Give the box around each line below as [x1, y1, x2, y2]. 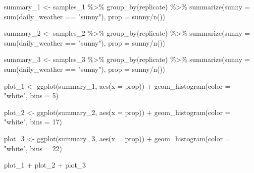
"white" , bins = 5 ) [4, 90, 59, 101]
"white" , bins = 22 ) [4, 143, 62, 153]
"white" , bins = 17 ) [4, 116, 62, 127]
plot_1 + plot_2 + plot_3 [4, 160, 86, 170]
